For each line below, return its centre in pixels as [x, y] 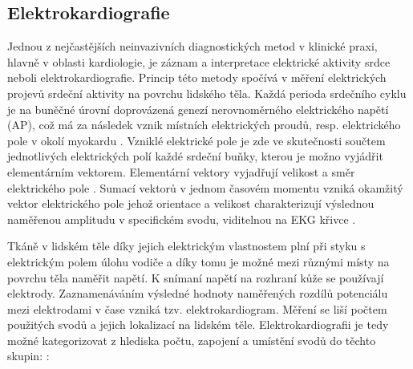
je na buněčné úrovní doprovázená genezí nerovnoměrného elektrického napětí [198, 109]
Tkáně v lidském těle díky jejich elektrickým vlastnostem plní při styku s [186, 246]
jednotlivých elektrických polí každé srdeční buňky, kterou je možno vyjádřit [195, 156]
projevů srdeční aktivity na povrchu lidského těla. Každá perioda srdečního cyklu [207, 93]
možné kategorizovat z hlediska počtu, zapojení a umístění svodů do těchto [192, 340]
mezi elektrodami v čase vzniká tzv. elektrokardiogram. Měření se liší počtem [197, 308]
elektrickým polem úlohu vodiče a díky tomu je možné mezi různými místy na [198, 261]
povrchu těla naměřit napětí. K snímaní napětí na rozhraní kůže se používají [196, 277]
